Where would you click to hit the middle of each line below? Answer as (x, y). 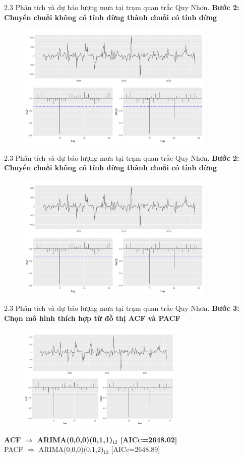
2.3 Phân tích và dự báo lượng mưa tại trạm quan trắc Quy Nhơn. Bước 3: (122, 308)
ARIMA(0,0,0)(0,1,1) (75, 439)
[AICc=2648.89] (136, 449)
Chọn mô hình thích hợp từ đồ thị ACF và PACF (92, 318)
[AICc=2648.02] (149, 439)
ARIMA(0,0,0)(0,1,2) (71, 449)
